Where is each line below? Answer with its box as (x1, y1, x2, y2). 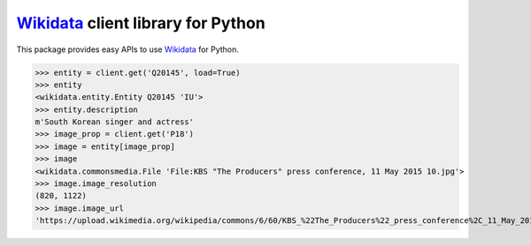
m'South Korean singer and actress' (35, 117, 195, 127)
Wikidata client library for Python (16, 13, 265, 33)
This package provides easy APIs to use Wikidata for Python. (16, 44, 239, 55)
